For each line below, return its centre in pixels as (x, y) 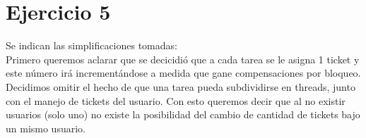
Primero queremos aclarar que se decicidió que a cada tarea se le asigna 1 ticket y (183, 59)
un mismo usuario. (46, 128)
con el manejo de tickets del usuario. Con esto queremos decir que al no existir (176, 100)
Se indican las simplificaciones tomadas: (91, 45)
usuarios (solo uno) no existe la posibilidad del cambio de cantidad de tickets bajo (183, 114)
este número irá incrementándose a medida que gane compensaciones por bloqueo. (183, 73)
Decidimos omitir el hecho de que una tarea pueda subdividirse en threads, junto (181, 86)
